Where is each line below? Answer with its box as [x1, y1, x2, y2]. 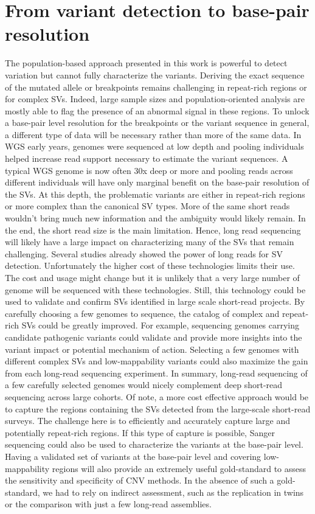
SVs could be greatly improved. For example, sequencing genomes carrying [21, 319, 300, 332]
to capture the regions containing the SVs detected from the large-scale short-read [5, 402, 311, 415]
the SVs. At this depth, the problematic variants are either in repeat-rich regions [5, 187, 305, 200]
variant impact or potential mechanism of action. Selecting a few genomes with [5, 342, 299, 355]
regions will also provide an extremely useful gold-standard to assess [52, 462, 306, 474]
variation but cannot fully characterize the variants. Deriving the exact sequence [5, 68, 305, 81]
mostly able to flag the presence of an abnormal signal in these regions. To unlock [5, 104, 310, 117]
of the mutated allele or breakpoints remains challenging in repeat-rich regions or [5, 80, 307, 93]
